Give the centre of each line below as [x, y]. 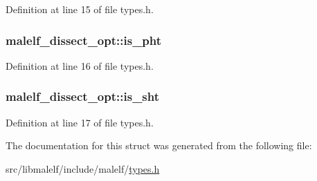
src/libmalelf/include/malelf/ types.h [83, 168]
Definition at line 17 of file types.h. [80, 122]
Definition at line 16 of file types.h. [80, 65]
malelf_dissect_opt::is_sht [83, 96]
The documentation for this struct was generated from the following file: [159, 145]
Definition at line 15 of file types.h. [80, 9]
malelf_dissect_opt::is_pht [84, 40]
